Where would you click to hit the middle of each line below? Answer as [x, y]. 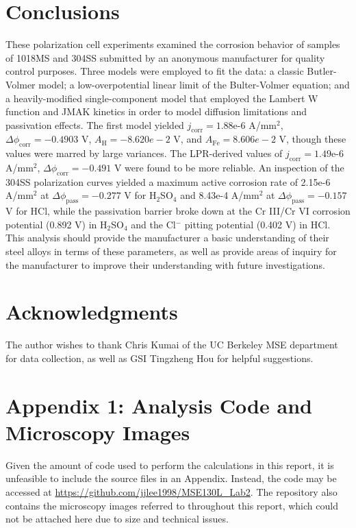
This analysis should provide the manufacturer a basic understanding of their [167, 238]
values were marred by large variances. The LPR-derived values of [144, 153]
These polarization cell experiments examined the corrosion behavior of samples [173, 44]
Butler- [322, 71]
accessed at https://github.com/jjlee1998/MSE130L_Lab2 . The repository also [171, 492]
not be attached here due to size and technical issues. [117, 519]
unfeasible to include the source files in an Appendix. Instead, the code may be [171, 478]
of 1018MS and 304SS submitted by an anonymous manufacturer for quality [165, 57]
